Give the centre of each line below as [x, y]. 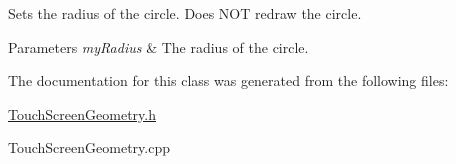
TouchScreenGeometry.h [82, 113]
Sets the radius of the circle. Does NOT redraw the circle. [185, 13]
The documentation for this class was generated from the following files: [228, 80]
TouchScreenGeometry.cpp [89, 147]
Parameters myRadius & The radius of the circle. [158, 46]
